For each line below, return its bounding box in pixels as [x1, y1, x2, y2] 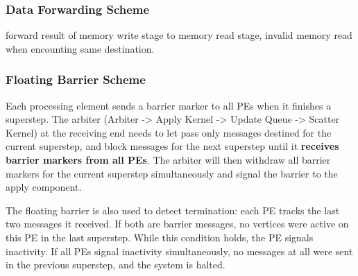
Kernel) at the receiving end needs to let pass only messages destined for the [6, 125, 332, 139]
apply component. [6, 180, 82, 194]
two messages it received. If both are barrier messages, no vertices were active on [6, 216, 349, 231]
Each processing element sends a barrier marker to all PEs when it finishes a [6, 98, 332, 112]
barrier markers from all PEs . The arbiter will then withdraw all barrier [6, 153, 331, 166]
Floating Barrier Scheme [6, 71, 146, 88]
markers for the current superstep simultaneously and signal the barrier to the [6, 166, 338, 180]
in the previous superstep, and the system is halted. [6, 257, 225, 272]
